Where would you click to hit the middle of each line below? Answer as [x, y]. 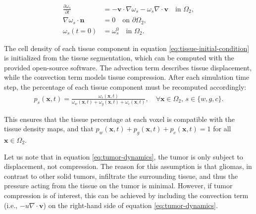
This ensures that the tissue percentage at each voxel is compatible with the [119, 119]
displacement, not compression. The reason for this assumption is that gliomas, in [128, 166]
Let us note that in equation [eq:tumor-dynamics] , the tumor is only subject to [124, 156]
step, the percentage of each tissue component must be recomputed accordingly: [125, 87]
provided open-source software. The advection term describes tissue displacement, [128, 67]
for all [222, 129]
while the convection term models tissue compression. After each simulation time [127, 77]
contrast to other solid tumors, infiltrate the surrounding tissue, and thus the [121, 176]
